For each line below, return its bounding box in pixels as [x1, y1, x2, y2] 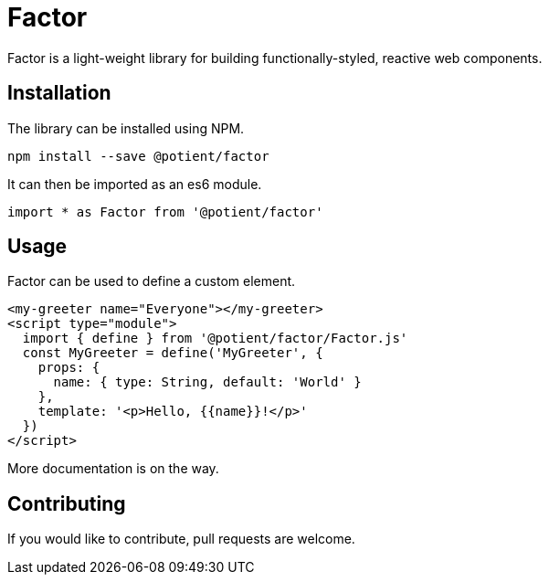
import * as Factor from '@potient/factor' [7, 204, 323, 219]
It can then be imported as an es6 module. [7, 175, 262, 192]
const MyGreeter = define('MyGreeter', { [22, 345, 323, 361]
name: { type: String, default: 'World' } [53, 375, 362, 390]
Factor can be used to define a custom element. [7, 273, 296, 290]
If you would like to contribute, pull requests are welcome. [7, 531, 355, 547]
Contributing [7, 492, 126, 515]
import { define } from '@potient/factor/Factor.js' [22, 331, 408, 346]
